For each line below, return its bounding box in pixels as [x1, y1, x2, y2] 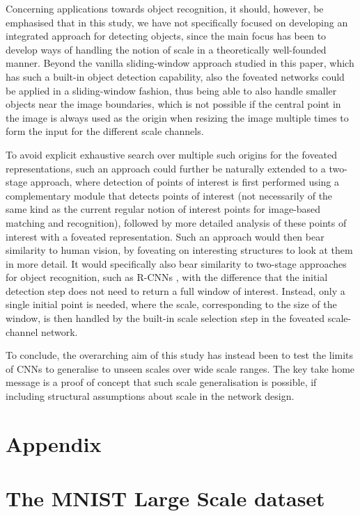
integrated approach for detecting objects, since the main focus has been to [6, 29, 327, 43]
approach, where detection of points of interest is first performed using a [30, 175, 340, 189]
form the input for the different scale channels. [6, 124, 204, 138]
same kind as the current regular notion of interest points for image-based [6, 202, 321, 216]
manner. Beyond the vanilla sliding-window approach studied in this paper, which [6, 56, 354, 70]
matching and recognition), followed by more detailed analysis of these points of [6, 215, 347, 229]
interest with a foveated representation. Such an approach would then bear [6, 229, 324, 243]
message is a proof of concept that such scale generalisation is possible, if [6, 375, 317, 389]
